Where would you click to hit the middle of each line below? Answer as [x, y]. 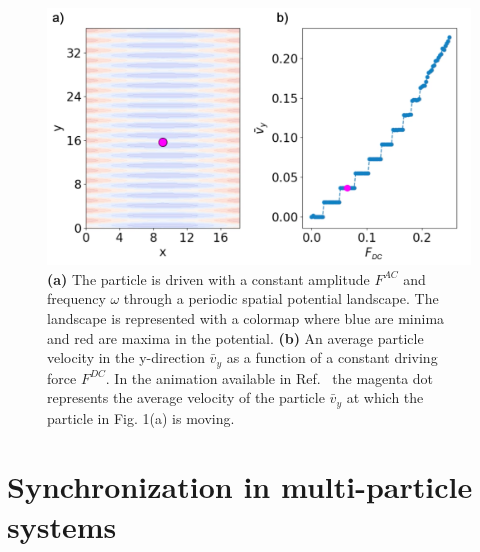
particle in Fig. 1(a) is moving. [141, 417]
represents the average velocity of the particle [186, 397]
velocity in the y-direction [126, 357]
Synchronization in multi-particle [240, 486]
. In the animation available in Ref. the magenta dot [269, 377]
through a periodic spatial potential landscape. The [281, 298]
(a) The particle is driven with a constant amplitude [208, 278]
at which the [385, 397]
